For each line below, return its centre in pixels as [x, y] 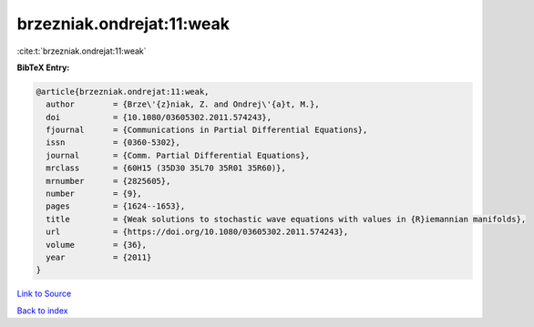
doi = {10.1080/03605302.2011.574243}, [159, 117]
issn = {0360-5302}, [113, 143]
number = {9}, [94, 194]
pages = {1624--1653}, [116, 206]
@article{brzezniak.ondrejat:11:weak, [123, 92]
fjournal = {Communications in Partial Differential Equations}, [207, 130]
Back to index [42, 311]
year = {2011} [99, 257]
